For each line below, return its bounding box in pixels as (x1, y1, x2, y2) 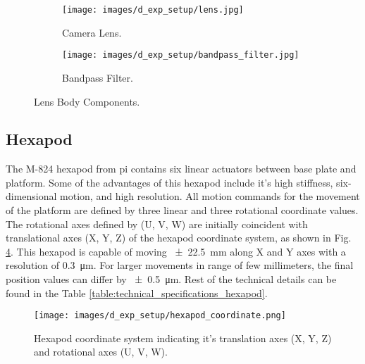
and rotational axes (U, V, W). (34, 344, 168, 359)
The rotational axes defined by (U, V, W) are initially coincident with (6, 216, 308, 231)
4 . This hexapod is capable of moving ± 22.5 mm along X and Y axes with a (6, 244, 346, 258)
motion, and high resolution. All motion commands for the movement (60, 189, 360, 203)
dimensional (6, 189, 57, 203)
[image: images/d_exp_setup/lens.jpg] (62, 5, 244, 15)
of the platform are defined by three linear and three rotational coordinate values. (6, 203, 359, 218)
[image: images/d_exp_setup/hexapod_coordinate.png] (34, 310, 286, 321)
